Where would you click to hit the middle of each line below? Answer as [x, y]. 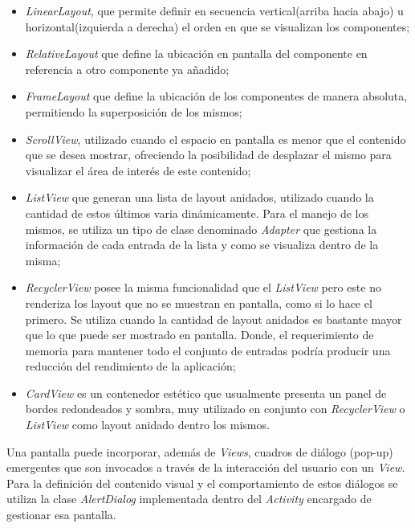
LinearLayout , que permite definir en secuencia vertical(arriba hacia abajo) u [214, 10]
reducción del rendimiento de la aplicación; [130, 366]
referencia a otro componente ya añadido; [127, 69]
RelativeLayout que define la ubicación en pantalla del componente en [196, 53]
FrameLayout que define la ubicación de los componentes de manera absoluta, [216, 96]
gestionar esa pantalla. [61, 515]
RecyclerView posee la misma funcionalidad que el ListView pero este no [203, 287]
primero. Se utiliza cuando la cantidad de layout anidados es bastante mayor [214, 319]
